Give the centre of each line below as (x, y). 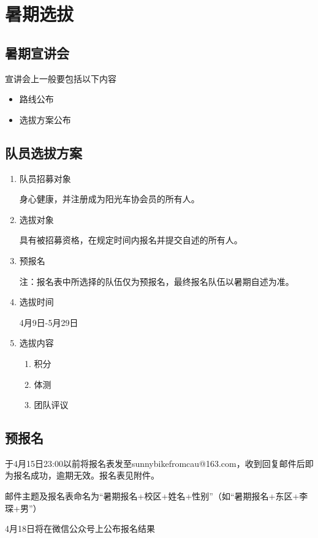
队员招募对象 (45, 178)
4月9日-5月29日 (49, 322)
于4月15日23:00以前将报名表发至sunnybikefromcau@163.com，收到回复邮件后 (155, 463)
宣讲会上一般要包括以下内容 (61, 78)
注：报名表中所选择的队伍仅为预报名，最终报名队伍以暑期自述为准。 (157, 281)
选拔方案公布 (45, 119)
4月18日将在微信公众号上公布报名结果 (80, 529)
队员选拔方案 (44, 152)
